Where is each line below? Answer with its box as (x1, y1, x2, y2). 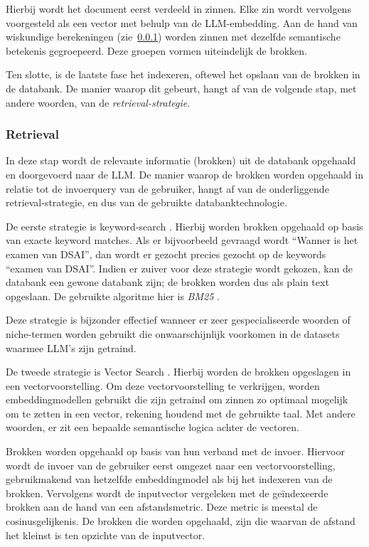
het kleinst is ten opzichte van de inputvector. (6, 527, 205, 542)
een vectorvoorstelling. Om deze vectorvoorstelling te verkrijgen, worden (6, 378, 320, 393)
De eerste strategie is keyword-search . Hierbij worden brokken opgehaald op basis (6, 218, 363, 233)
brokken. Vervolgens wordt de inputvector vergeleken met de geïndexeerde (6, 485, 328, 500)
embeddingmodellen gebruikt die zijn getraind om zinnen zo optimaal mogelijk (6, 392, 348, 407)
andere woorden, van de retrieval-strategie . (6, 95, 191, 110)
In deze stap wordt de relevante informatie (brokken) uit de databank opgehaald (6, 153, 356, 168)
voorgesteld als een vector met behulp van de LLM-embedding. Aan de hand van (6, 15, 358, 30)
